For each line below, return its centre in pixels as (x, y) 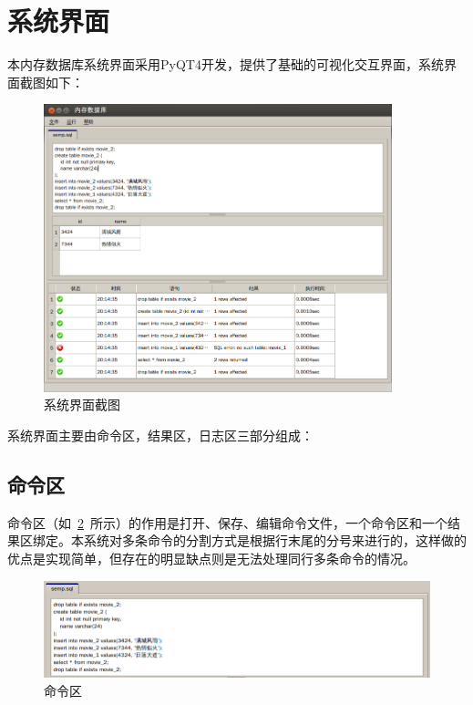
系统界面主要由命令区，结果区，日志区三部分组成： (160, 435)
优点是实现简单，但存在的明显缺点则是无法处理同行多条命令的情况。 (211, 559)
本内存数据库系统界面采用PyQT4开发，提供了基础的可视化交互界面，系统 (226, 64)
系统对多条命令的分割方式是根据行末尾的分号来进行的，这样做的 (275, 540)
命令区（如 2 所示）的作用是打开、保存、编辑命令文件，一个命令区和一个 (227, 522)
